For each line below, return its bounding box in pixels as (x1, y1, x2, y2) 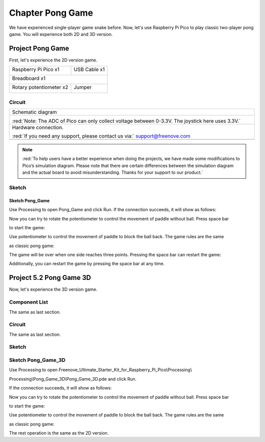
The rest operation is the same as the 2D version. (9, 430, 109, 436)
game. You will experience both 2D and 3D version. (9, 31, 113, 37)
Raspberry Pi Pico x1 (12, 66, 60, 73)
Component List (9, 299, 49, 305)
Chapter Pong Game (9, 7, 93, 18)
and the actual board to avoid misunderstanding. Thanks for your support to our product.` (22, 169, 204, 175)
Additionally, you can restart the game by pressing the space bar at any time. (9, 261, 165, 267)
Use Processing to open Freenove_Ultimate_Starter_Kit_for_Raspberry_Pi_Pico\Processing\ (9, 367, 192, 373)
